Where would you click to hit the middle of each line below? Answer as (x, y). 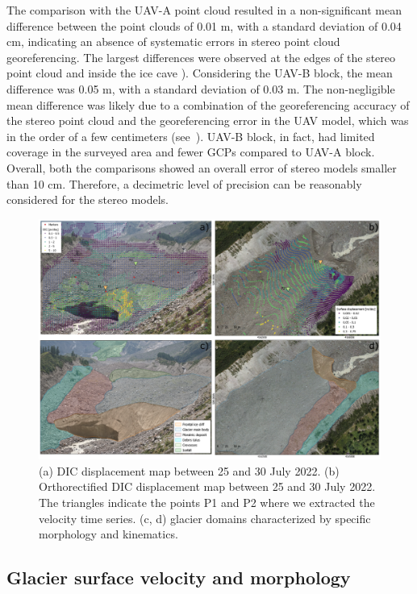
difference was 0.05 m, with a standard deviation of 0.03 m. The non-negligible (201, 88)
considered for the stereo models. (88, 199)
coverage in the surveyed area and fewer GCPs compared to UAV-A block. (191, 152)
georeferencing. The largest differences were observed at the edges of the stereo (201, 57)
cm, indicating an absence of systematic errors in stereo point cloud (173, 42)
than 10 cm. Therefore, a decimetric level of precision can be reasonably (184, 183)
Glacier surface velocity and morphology (179, 577)
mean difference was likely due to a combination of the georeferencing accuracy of (208, 104)
